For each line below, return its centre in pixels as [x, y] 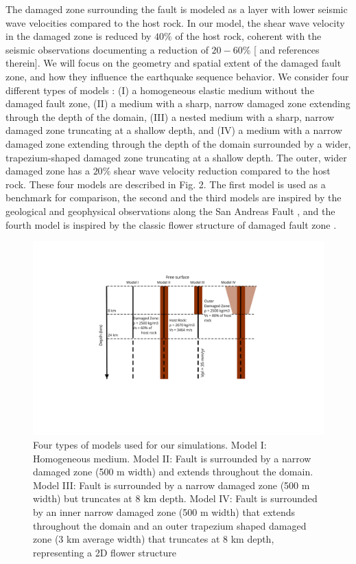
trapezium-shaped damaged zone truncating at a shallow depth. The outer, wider [176, 157]
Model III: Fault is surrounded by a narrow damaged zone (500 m [171, 485]
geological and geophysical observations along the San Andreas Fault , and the [170, 211]
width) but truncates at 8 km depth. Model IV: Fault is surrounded [175, 498]
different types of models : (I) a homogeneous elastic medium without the [160, 90]
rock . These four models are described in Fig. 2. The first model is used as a [166, 184]
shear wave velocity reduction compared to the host [222, 171]
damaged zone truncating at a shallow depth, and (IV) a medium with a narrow [174, 130]
